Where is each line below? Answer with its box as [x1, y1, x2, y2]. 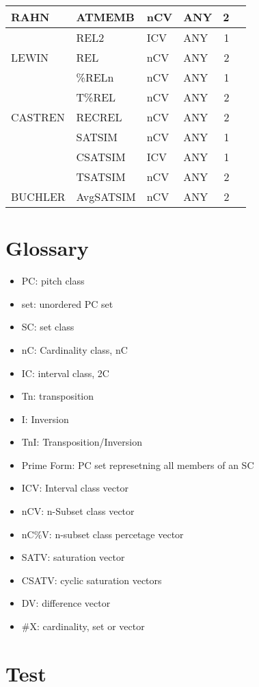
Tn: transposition [21, 389, 94, 403]
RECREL [76, 109, 122, 125]
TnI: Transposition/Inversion [21, 435, 142, 449]
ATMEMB [76, 9, 135, 25]
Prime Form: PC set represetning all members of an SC [21, 457, 254, 472]
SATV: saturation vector [21, 550, 125, 564]
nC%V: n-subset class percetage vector [21, 527, 184, 541]
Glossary [5, 234, 89, 262]
